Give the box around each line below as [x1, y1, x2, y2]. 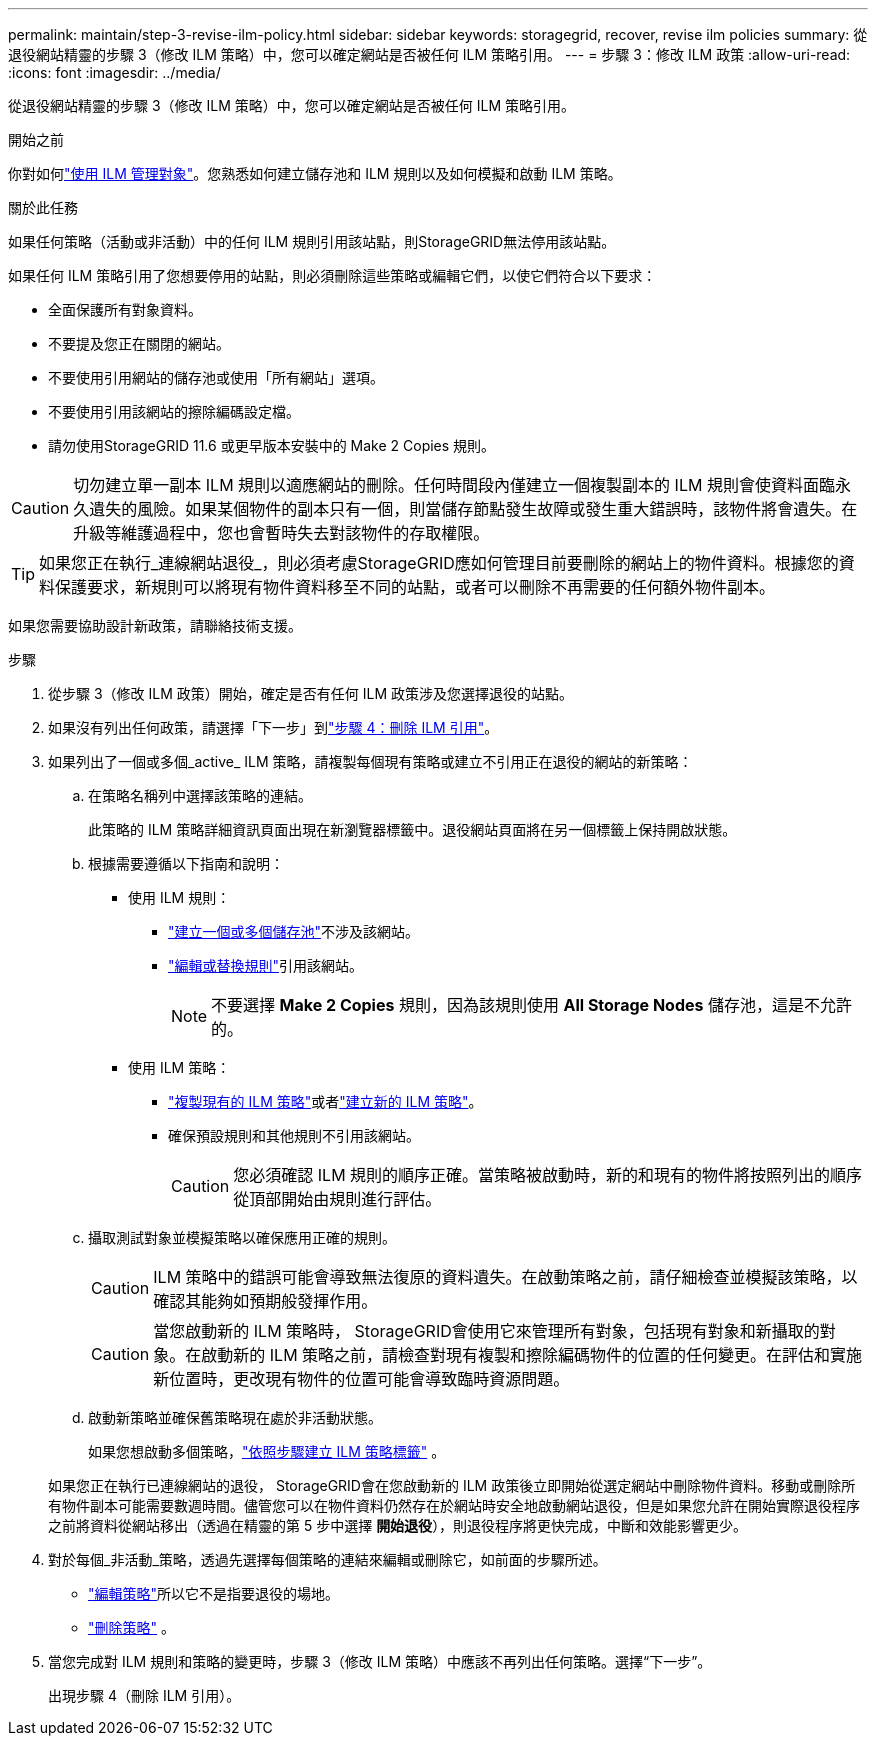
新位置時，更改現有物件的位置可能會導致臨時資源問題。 [153, 1369, 570, 1389]
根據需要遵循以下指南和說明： [88, 855, 284, 872]
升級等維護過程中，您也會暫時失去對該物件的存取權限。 [73, 523, 490, 543]
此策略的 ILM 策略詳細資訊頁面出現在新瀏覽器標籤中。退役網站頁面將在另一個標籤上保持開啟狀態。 [88, 821, 737, 838]
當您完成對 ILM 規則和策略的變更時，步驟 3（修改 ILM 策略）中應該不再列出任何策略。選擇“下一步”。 [48, 1653, 712, 1670]
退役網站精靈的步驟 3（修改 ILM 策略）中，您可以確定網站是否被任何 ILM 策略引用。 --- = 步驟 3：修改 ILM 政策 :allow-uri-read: [8, 46, 851, 63]
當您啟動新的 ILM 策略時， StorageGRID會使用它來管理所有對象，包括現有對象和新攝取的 [153, 1321, 820, 1341]
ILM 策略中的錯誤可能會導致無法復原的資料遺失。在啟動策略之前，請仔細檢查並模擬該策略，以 [153, 1267, 858, 1287]
